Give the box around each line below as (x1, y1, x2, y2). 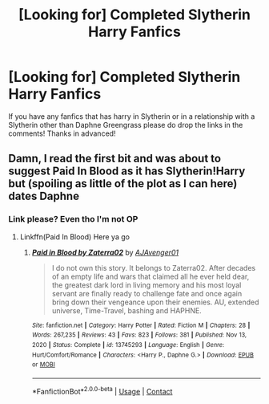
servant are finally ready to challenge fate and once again (51, 288, 243, 298)
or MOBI (31, 361, 56, 369)
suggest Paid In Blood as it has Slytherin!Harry (8, 165, 246, 178)
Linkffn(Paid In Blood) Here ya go (19, 231, 130, 242)
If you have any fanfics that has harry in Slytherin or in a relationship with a (8, 111, 255, 121)
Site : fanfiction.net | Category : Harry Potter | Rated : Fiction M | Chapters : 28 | (31, 321, 251, 329)
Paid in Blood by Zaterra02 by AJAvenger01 (31, 247, 179, 257)
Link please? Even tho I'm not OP (8, 214, 139, 225)
